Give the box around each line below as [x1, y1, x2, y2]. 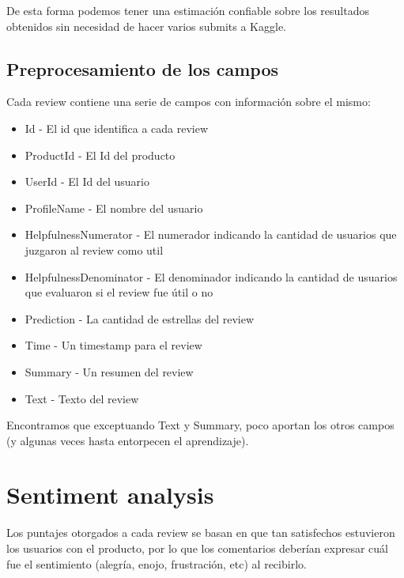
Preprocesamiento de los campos [6, 56, 279, 81]
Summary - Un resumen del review [25, 363, 194, 380]
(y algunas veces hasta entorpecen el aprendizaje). [6, 432, 249, 448]
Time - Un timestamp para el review [25, 337, 202, 353]
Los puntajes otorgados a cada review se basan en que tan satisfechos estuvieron [6, 524, 395, 541]
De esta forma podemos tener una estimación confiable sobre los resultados [6, 2, 369, 18]
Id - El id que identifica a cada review [25, 119, 209, 136]
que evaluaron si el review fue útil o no [25, 284, 213, 300]
